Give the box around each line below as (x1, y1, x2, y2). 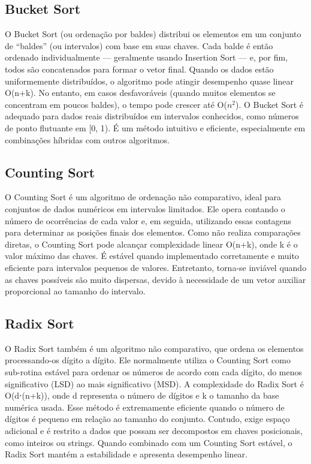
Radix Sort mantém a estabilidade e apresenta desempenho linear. (5, 448, 247, 460)
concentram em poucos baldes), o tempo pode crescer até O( (5, 98, 227, 110)
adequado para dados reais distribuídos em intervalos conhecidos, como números (5, 110, 299, 122)
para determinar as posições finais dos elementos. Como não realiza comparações (5, 226, 301, 239)
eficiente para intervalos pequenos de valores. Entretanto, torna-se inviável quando (5, 261, 307, 273)
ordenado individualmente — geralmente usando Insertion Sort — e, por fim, (5, 51, 288, 64)
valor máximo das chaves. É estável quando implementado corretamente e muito (5, 249, 299, 262)
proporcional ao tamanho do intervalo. (5, 285, 146, 297)
